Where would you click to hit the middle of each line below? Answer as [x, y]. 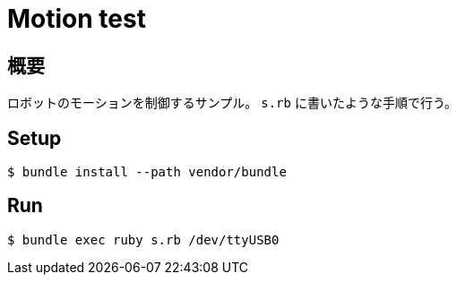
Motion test [77, 19]
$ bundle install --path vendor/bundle [147, 172]
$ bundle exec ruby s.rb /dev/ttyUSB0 [143, 239]
